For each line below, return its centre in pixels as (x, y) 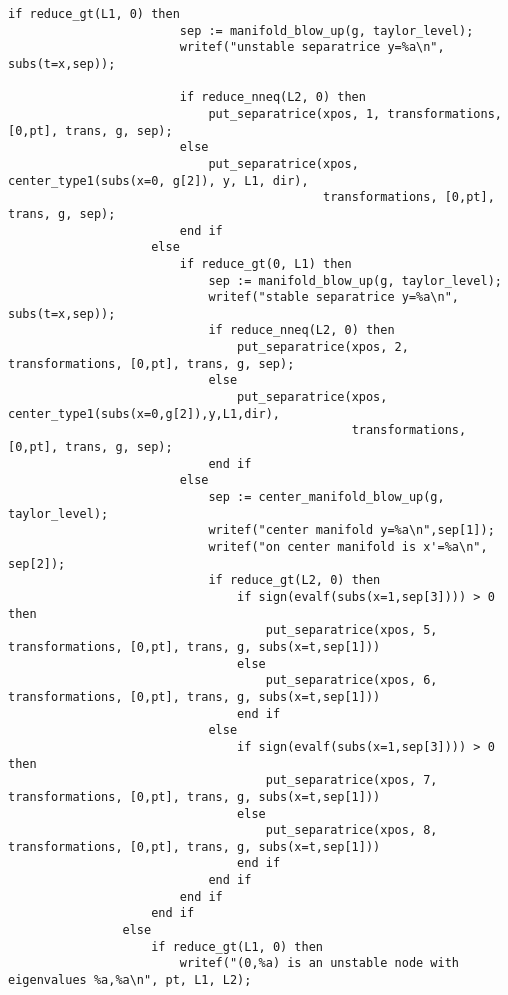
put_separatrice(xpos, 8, (351, 830)
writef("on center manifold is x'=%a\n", (348, 547)
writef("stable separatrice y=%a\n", (334, 297)
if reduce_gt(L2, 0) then (294, 580)
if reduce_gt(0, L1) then (265, 263)
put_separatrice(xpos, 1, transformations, (355, 113)
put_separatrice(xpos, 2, (323, 347)
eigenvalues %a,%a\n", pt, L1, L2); (130, 980)
